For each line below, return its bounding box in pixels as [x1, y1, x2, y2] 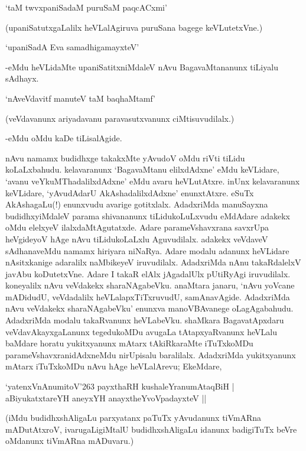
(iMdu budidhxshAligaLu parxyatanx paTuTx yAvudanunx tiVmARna [5, 411, 262, 424]
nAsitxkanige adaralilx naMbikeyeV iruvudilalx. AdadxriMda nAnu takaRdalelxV [5, 256, 301, 268]
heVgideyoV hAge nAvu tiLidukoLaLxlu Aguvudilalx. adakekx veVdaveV [5, 232, 268, 245]
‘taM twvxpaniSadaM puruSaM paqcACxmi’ [5, 1, 167, 13]
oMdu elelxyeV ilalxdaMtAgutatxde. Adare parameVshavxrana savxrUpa [5, 221, 269, 233]
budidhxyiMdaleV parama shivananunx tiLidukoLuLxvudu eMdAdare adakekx [5, 209, 290, 222]
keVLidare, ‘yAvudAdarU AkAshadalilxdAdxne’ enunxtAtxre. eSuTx [5, 186, 254, 199]
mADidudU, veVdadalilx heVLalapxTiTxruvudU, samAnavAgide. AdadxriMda [5, 290, 290, 303]
